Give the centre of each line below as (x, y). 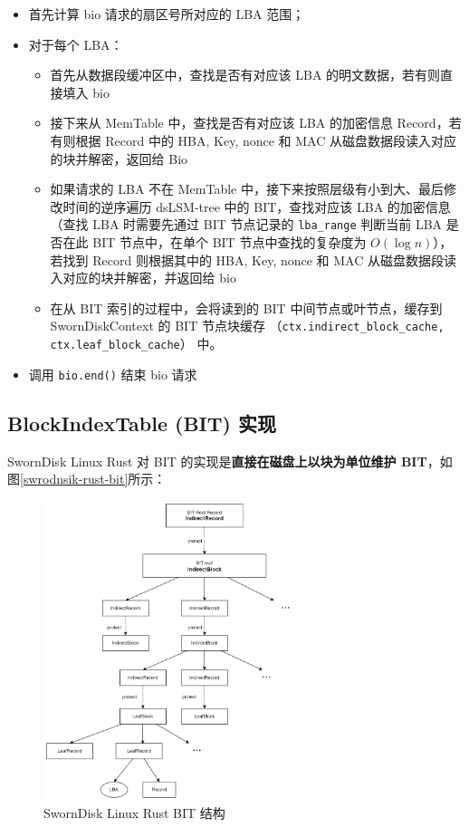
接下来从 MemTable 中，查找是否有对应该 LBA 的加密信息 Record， (249, 123)
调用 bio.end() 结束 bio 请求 (113, 374)
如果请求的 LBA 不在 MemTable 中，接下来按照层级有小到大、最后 (247, 189)
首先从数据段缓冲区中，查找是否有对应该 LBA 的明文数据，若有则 (245, 75)
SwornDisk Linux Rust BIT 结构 (134, 813)
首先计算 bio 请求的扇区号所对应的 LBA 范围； (167, 14)
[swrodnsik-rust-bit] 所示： (93, 479)
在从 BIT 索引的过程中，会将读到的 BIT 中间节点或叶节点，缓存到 (246, 308)
